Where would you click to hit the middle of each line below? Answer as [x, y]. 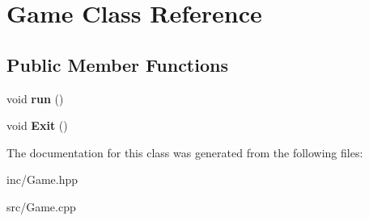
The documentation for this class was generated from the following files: [185, 152]
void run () [35, 98]
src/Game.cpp [41, 206]
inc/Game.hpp [42, 179]
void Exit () [37, 125]
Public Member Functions [117, 64]
